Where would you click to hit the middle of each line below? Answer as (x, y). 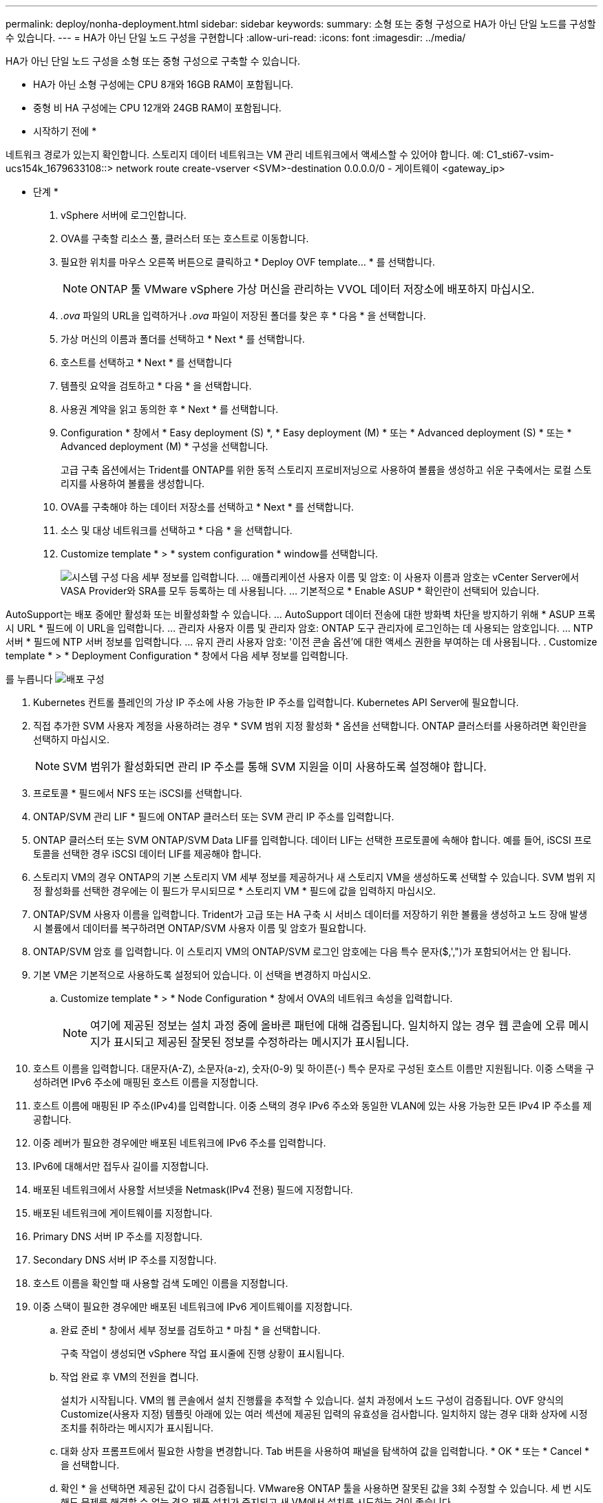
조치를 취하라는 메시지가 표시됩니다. (137, 1428)
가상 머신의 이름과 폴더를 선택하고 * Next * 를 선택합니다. (183, 339)
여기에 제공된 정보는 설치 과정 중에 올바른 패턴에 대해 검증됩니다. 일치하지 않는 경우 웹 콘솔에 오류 (328, 1025)
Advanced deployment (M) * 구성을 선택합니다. (165, 446)
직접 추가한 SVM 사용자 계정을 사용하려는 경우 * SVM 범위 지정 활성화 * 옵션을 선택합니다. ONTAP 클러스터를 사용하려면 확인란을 (310, 726)
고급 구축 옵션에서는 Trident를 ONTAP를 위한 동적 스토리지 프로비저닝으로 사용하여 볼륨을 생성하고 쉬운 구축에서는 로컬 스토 (326, 470)
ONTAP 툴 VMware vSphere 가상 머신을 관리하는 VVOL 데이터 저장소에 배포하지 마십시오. (313, 289)
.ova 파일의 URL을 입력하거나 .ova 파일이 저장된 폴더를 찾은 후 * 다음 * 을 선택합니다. (243, 316)
